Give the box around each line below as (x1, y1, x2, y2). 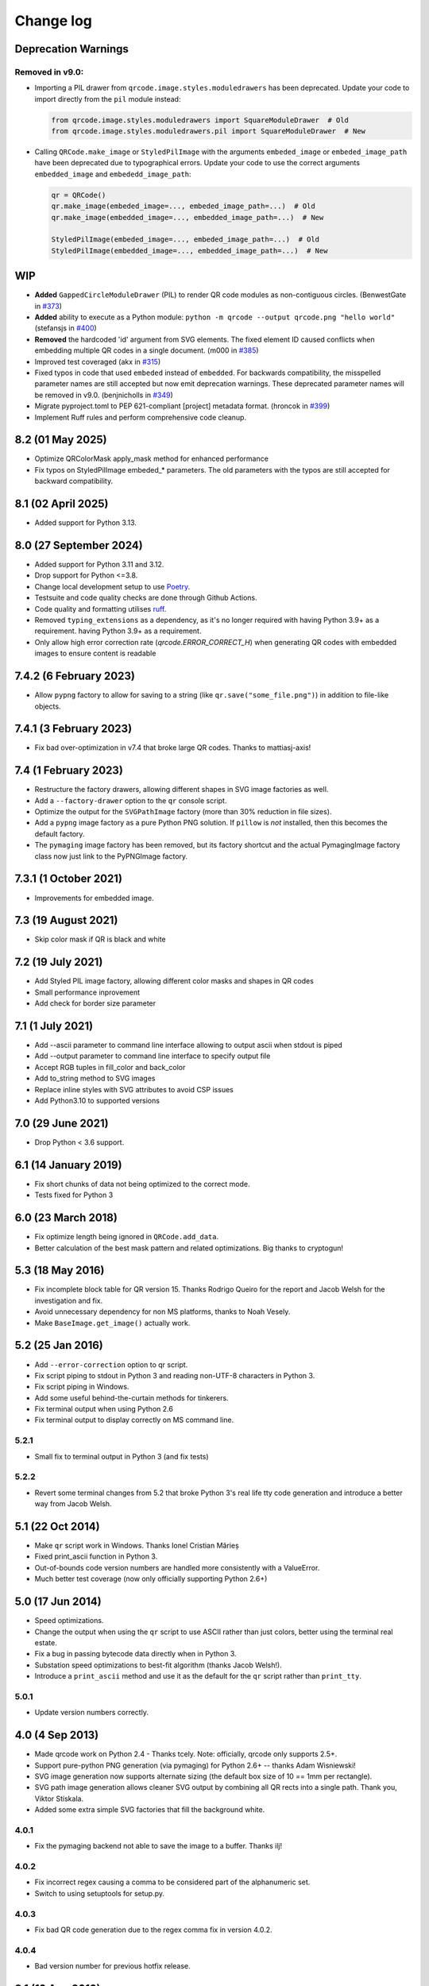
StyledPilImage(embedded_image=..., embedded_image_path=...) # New (51, 246, 328, 255)
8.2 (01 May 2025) (14, 433, 107, 446)
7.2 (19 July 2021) (14, 956, 103, 969)
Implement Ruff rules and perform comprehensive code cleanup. (34, 412, 246, 422)
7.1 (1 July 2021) (14, 1019, 94, 1033)
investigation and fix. (34, 1296, 103, 1305)
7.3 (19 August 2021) (14, 914, 118, 927)
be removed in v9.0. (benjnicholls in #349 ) (34, 390, 174, 400)
